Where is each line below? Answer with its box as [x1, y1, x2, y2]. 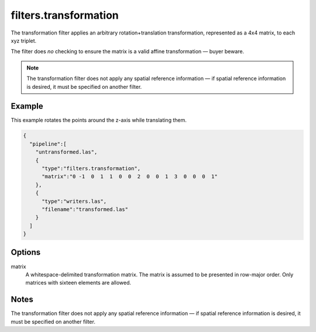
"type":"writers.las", [42, 198, 107, 205]
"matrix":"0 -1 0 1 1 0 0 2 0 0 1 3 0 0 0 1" [42, 173, 218, 180]
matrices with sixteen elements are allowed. [25, 279, 132, 286]
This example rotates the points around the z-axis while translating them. [11, 117, 187, 124]
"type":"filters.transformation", [42, 165, 140, 172]
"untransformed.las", [35, 149, 98, 155]
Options [11, 247, 41, 257]
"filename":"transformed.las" [42, 206, 129, 213]
